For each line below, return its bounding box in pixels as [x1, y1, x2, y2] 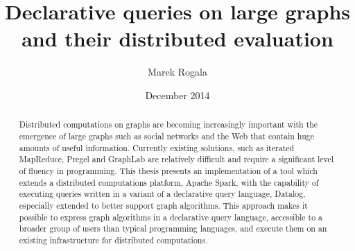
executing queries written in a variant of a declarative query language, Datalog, [19, 188, 306, 200]
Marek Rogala [148, 64, 207, 79]
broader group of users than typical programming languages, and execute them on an [19, 223, 327, 234]
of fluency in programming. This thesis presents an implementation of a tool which [19, 164, 318, 176]
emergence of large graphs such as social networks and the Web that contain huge [19, 130, 314, 141]
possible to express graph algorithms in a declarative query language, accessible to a [19, 211, 323, 223]
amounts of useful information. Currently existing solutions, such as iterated [19, 141, 295, 153]
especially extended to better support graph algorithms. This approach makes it [19, 199, 308, 211]
